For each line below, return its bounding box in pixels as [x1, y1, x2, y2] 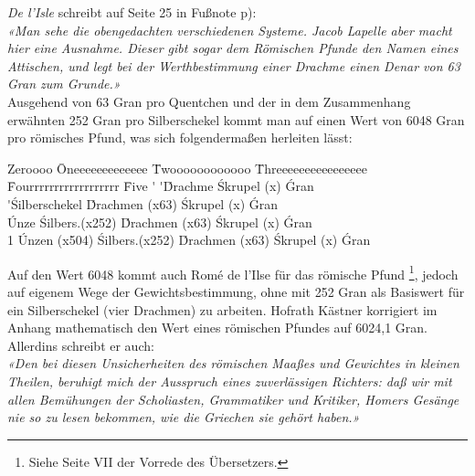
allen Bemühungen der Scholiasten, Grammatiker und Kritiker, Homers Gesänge [7, 389, 459, 408]
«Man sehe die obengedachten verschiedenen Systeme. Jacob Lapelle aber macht [7, 20, 452, 39]
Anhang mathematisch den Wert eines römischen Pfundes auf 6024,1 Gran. [7, 318, 428, 337]
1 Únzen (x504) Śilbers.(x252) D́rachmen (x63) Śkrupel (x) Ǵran [7, 230, 371, 249]
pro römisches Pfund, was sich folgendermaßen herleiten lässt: [7, 128, 353, 147]
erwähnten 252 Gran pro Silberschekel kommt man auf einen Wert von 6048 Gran [7, 110, 465, 129]
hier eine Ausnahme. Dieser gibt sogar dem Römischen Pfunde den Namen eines [7, 38, 459, 58]
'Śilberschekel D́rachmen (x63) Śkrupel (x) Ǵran [7, 194, 279, 213]
